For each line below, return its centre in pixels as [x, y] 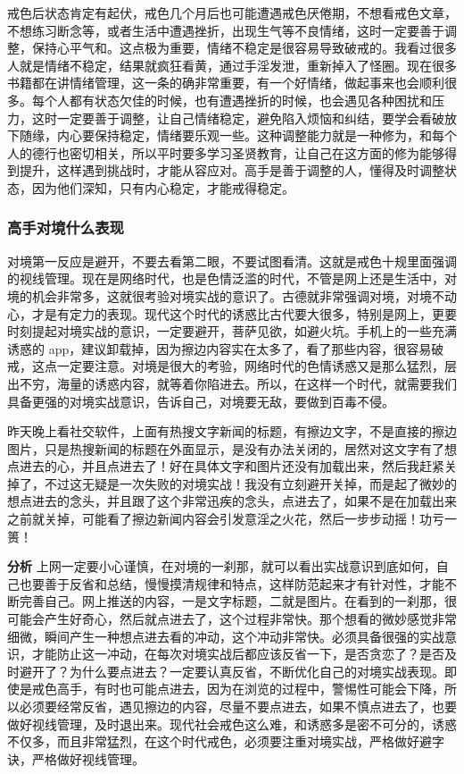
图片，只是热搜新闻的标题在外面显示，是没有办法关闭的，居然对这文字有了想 [232, 448]
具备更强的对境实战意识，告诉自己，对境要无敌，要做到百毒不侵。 [201, 401]
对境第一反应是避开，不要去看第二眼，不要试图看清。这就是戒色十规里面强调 [232, 261]
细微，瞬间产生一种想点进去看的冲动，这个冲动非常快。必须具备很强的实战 [226, 636]
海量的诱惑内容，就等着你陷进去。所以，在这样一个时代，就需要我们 [257, 383]
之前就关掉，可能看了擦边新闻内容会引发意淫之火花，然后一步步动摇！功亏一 [232, 519]
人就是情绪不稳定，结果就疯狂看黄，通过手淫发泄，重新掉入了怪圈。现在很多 [232, 65]
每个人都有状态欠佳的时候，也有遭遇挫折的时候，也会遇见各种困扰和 [232, 100]
